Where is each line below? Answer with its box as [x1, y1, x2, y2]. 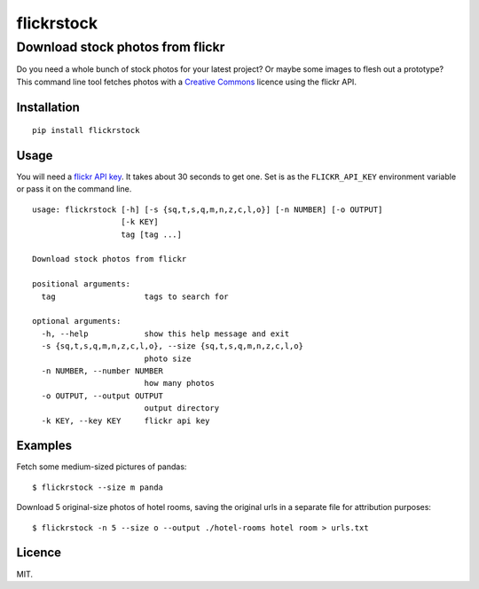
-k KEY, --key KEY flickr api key [41, 415, 210, 426]
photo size [144, 353, 192, 364]
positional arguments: [32, 279, 131, 289]
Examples [16, 438, 73, 453]
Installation [16, 99, 80, 114]
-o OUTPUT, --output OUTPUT [41, 390, 164, 401]
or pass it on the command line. [16, 184, 132, 194]
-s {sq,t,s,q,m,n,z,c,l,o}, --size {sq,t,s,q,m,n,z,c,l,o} [41, 342, 303, 351]
